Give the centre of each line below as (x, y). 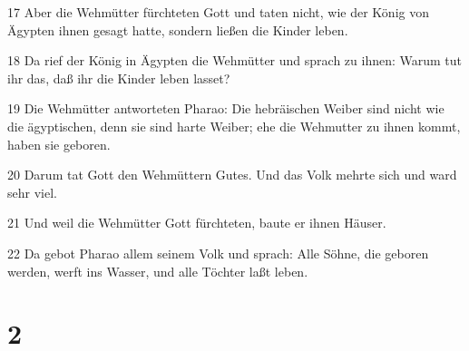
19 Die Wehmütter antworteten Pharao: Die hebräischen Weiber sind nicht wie (226, 108)
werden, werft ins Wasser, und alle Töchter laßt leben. (158, 271)
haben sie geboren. (59, 144)
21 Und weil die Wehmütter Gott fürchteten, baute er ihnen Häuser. (197, 223)
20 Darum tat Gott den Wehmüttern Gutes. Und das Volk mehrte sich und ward (232, 175)
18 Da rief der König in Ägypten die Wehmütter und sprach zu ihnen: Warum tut (235, 60)
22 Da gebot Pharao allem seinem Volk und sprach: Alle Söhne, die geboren (218, 253)
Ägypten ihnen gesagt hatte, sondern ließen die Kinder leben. (178, 29)
